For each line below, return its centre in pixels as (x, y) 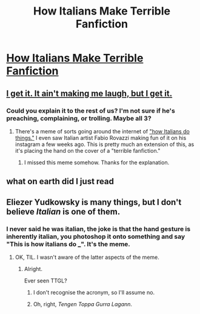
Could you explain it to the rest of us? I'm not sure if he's (91, 110)
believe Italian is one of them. (63, 211)
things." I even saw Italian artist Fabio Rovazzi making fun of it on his (101, 138)
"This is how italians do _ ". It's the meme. (68, 244)
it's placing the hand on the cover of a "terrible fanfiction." (88, 150)
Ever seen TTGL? (46, 281)
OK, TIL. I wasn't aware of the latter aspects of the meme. (87, 257)
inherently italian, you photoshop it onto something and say (96, 236)
